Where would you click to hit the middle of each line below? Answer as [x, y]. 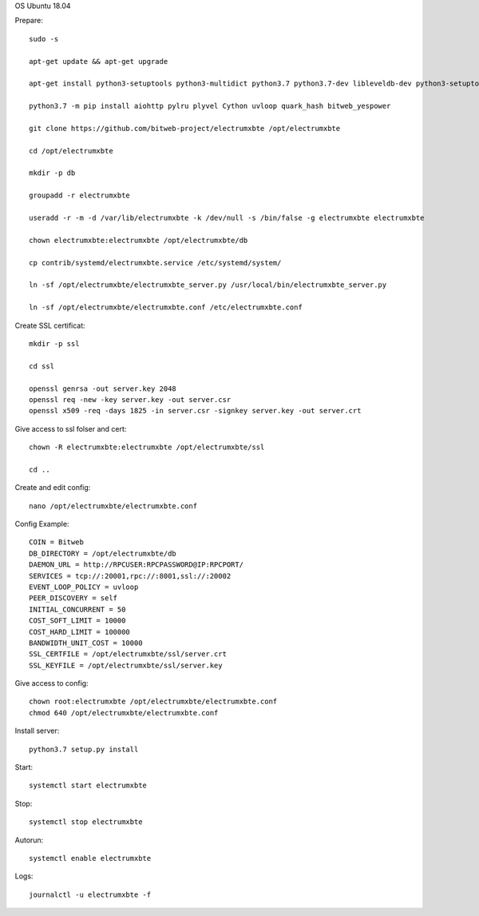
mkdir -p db [52, 173]
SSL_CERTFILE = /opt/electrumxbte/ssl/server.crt [128, 654]
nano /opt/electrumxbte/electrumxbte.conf [113, 506]
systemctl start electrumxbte [88, 786]
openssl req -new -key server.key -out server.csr [130, 399]
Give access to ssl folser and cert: [71, 428]
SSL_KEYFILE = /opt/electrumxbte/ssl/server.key [126, 665]
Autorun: [29, 840]
